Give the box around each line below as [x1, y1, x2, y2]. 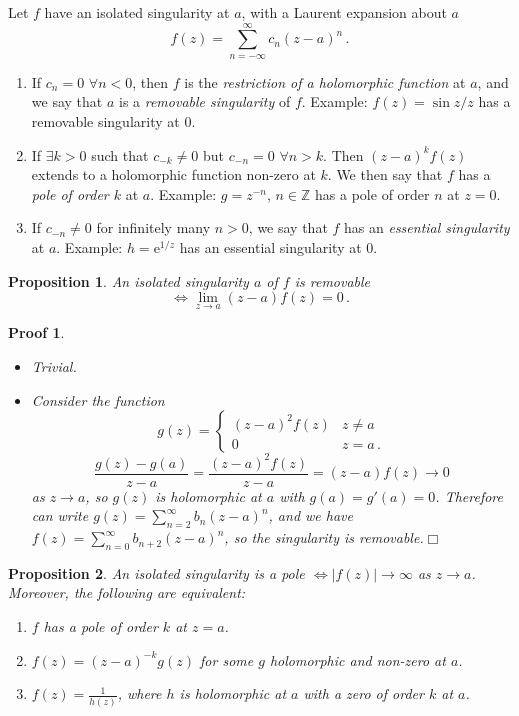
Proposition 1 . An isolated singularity [8, 270, 249, 291]
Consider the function [31, 389, 165, 410]
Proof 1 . [8, 322, 65, 343]
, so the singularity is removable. [224, 527, 424, 548]
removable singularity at [31, 110, 180, 131]
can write [31, 505, 89, 526]
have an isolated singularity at [44, 2, 230, 22]
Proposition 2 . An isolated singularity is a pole [8, 562, 305, 583]
